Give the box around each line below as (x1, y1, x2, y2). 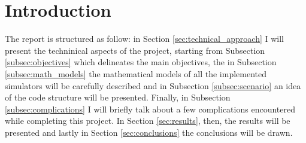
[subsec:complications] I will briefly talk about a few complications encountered (5, 102, 295, 115)
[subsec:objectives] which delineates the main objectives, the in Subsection (5, 56, 277, 68)
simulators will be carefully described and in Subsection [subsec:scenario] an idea (5, 79, 301, 92)
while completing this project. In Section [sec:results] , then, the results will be (5, 114, 290, 127)
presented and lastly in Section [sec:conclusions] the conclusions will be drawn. (5, 126, 293, 138)
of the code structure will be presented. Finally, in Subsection (5, 91, 231, 104)
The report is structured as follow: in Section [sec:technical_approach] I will (5, 32, 284, 45)
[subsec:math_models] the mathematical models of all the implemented (5, 67, 266, 80)
